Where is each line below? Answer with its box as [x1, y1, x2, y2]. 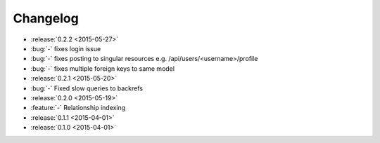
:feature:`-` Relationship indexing [30, 104, 126, 112]
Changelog [13, 11, 79, 26]
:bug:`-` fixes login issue [30, 44, 101, 53]
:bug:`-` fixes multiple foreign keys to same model [30, 64, 175, 73]
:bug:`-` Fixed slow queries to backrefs [30, 84, 144, 93]
